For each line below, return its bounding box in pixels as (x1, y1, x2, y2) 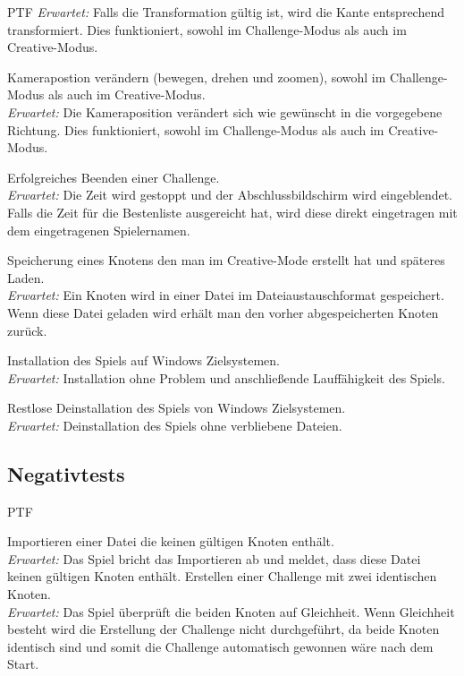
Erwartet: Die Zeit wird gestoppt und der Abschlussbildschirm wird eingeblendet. (7, 185, 452, 204)
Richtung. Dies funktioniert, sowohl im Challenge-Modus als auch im (7, 120, 384, 139)
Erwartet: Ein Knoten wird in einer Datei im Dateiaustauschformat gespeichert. (7, 286, 444, 304)
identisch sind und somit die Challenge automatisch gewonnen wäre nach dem (7, 637, 434, 655)
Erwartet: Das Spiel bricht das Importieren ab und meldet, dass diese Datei (7, 549, 421, 568)
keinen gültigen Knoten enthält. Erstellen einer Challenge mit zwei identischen (7, 567, 437, 586)
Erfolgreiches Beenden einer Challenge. (7, 167, 220, 186)
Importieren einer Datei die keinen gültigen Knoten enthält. (7, 532, 334, 551)
